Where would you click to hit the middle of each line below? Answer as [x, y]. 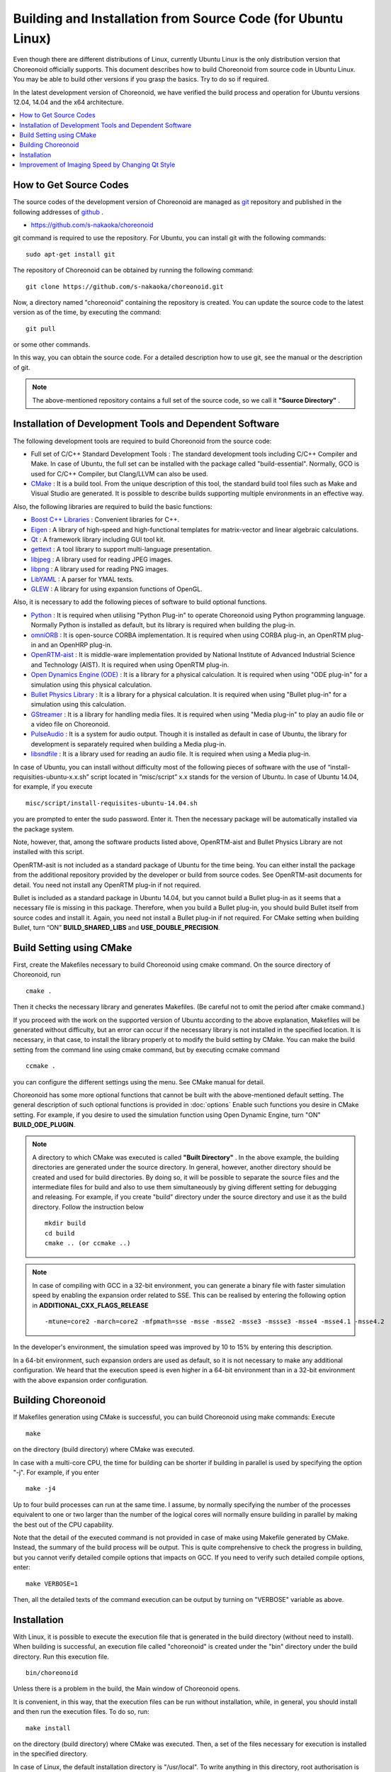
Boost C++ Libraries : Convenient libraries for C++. [105, 520]
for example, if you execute [53, 787]
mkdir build [66, 1223]
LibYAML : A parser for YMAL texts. [82, 579]
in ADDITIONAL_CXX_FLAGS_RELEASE [90, 1305]
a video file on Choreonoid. [70, 724]
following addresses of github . [58, 212]
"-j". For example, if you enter [56, 1472]
